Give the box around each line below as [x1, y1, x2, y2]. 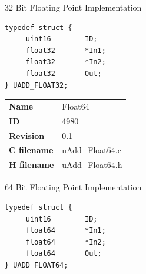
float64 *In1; [25, 226, 106, 235]
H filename [9, 159, 54, 171]
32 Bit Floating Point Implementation [5, 1, 142, 13]
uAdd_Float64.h [62, 159, 122, 171]
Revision [9, 129, 45, 141]
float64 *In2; [25, 237, 106, 246]
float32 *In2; [25, 58, 106, 67]
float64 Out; [25, 249, 102, 258]
